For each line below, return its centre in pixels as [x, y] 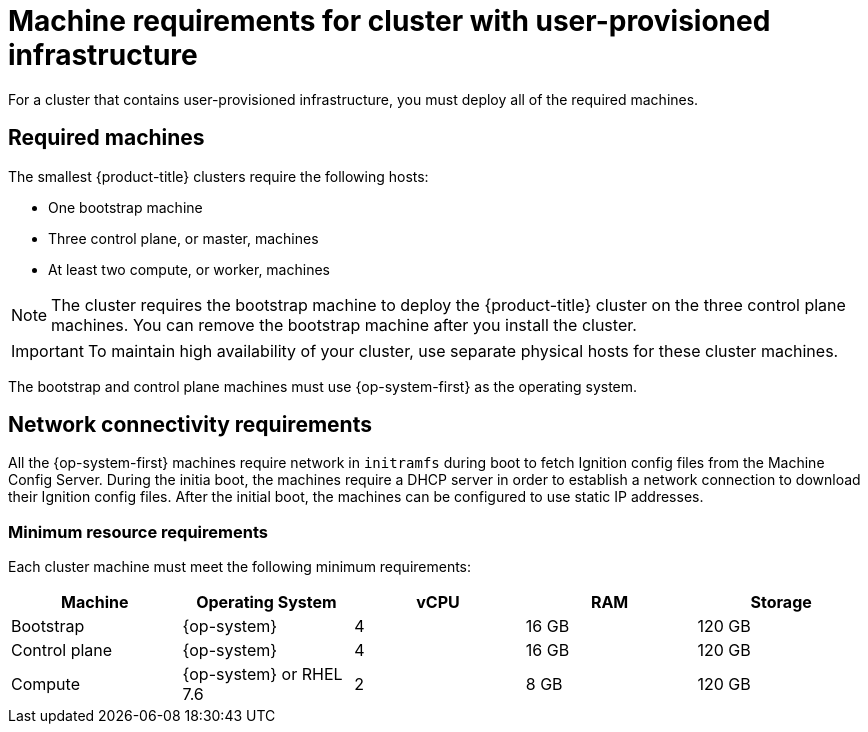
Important [47, 350]
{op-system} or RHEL [262, 674]
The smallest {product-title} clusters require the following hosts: [218, 176]
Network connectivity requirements [190, 425]
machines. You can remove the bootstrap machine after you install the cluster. [344, 324]
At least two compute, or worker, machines [189, 269]
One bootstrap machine [125, 207]
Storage [781, 602]
